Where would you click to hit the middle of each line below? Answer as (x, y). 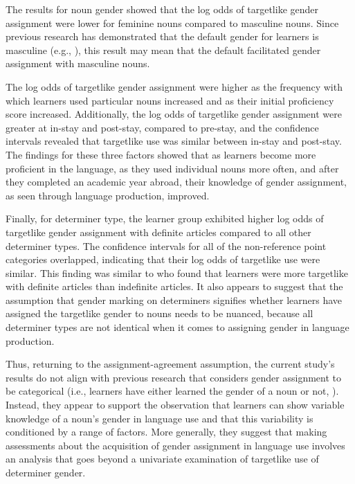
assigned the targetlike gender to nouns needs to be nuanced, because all (160, 313)
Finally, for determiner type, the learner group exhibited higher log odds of (165, 218)
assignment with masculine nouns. (78, 63)
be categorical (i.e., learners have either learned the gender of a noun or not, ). (172, 391)
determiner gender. (46, 472)
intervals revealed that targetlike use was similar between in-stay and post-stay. (174, 141)
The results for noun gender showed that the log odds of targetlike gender (162, 9)
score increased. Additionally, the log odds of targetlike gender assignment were (174, 114)
